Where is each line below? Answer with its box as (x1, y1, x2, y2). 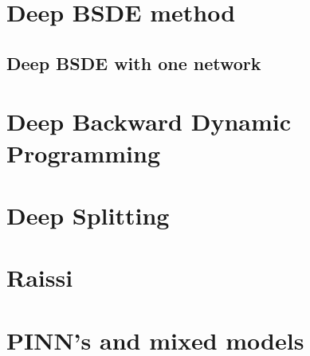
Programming (6, 136, 160, 169)
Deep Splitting (6, 198, 170, 231)
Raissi (6, 261, 73, 294)
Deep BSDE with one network (6, 50, 261, 75)
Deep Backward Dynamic (6, 105, 292, 138)
